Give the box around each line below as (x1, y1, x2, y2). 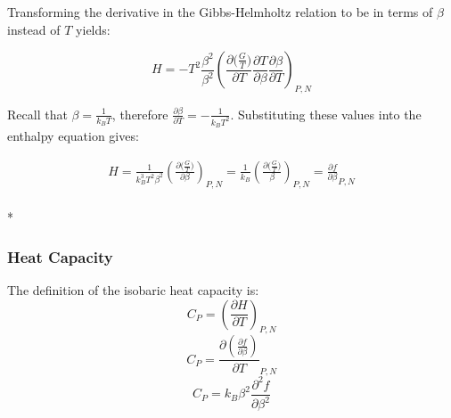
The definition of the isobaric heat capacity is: (7, 281, 259, 299)
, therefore (111, 104, 168, 123)
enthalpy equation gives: (7, 127, 139, 145)
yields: (76, 20, 111, 38)
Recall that (7, 104, 68, 123)
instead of (7, 20, 61, 38)
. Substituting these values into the (230, 104, 422, 123)
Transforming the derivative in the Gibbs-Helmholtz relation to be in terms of (7, 3, 433, 20)
